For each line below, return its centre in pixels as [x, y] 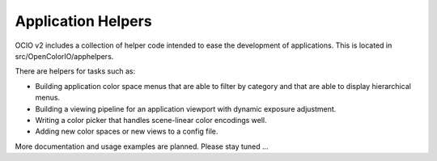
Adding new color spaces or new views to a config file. [127, 131]
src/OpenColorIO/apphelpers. [64, 56]
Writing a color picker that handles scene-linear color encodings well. [151, 120]
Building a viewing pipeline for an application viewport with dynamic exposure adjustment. [186, 108]
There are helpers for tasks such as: [75, 71]
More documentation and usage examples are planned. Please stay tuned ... [142, 146]
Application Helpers [84, 21]
